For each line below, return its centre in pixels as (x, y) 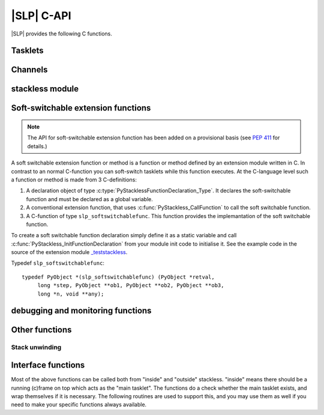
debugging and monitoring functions (81, 311)
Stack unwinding (36, 347)
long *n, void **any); (71, 294)
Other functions (41, 330)
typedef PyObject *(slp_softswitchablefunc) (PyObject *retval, (118, 277)
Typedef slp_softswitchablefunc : (58, 263)
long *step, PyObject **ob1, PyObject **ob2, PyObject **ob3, (131, 286)
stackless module (45, 89)
